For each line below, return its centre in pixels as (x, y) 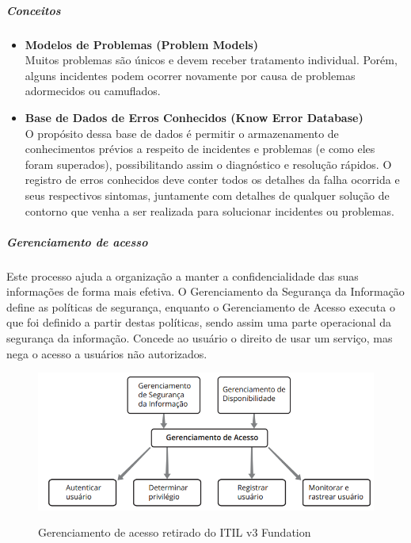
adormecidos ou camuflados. (93, 91)
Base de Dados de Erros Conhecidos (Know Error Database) (194, 117)
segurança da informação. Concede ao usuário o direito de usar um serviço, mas (200, 338)
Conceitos (34, 10)
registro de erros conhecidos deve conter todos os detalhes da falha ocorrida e (212, 180)
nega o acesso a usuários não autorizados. (107, 353)
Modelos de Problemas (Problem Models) (141, 44)
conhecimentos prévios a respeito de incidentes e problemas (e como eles (200, 149)
